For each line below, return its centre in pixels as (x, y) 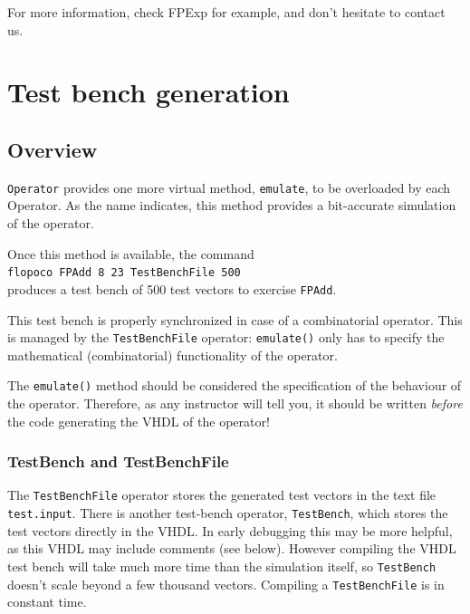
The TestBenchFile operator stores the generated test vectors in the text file (222, 495)
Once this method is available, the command (131, 253)
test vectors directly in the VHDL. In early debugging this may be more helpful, (230, 530)
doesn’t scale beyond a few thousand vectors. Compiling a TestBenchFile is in (226, 584)
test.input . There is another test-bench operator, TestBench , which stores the (228, 513)
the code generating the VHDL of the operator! (139, 421)
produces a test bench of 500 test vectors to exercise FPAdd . (172, 288)
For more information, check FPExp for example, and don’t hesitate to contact (226, 12)
